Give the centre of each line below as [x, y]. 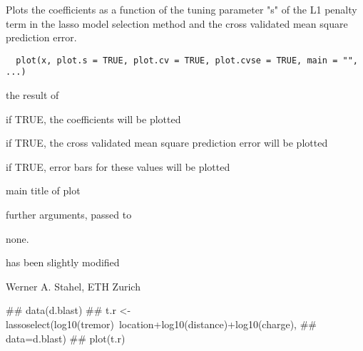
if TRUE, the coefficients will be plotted [93, 119]
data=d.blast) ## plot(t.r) [66, 338]
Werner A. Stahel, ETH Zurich [73, 286]
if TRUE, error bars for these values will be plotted [118, 166]
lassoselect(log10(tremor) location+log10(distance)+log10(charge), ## [161, 324]
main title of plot [43, 190]
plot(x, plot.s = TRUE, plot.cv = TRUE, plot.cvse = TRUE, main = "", [187, 60]
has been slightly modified [63, 262]
